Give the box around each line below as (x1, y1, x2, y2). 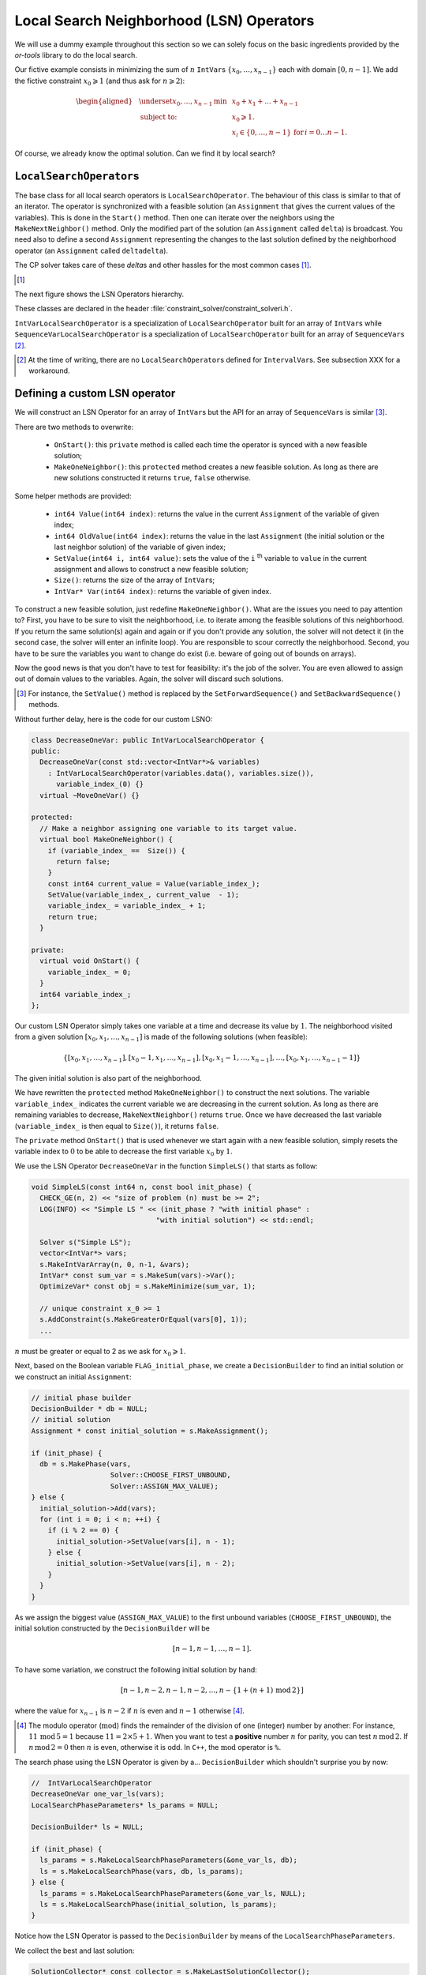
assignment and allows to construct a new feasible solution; (54, 564, 248, 574)
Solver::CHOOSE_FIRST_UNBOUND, (110, 1470, 232, 1480)
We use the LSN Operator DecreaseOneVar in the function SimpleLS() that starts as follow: (14, 1161, 319, 1171)
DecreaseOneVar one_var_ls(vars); (31, 1789, 165, 1799)
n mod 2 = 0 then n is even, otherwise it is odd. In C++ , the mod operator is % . (28, 1743, 282, 1752)
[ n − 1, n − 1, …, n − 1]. (172, 1644, 252, 1653)
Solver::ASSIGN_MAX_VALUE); (110, 1481, 219, 1491)
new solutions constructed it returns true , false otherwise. (54, 473, 252, 483)
